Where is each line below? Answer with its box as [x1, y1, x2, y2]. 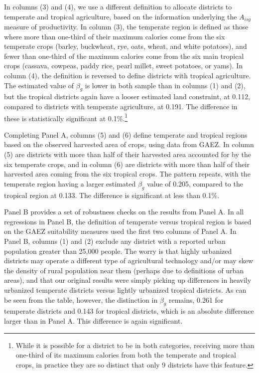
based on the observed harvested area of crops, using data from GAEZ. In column [4, 139, 254, 150]
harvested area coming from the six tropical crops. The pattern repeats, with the [4, 169, 251, 179]
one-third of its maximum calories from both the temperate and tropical [15, 350, 236, 360]
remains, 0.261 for [168, 294, 224, 305]
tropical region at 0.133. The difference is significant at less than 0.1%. [4, 189, 220, 200]
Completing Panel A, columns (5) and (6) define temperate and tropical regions [4, 129, 248, 140]
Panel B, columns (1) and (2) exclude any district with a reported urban [4, 235, 226, 246]
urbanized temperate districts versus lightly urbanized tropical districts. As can [4, 284, 247, 295]
